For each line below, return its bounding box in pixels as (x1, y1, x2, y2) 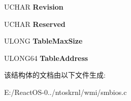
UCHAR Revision (4, 2, 63, 12)
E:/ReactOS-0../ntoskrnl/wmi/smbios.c (4, 86, 127, 97)
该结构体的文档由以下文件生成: (4, 70, 106, 80)
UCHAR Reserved (4, 18, 65, 29)
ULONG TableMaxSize (4, 36, 83, 46)
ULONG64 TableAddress (4, 52, 88, 63)
